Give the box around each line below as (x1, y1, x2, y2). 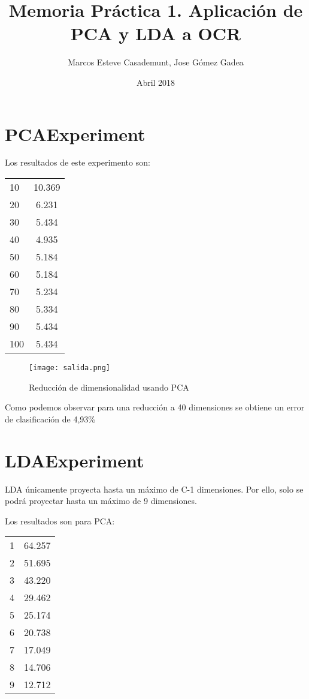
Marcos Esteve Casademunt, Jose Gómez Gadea (68, 56, 244, 68)
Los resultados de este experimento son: (5, 156, 150, 169)
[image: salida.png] (29, 364, 111, 373)
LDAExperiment (5, 448, 144, 472)
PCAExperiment (5, 121, 146, 146)
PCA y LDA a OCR (70, 21, 241, 46)
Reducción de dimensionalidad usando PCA (29, 380, 189, 393)
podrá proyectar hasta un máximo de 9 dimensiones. (5, 494, 197, 507)
